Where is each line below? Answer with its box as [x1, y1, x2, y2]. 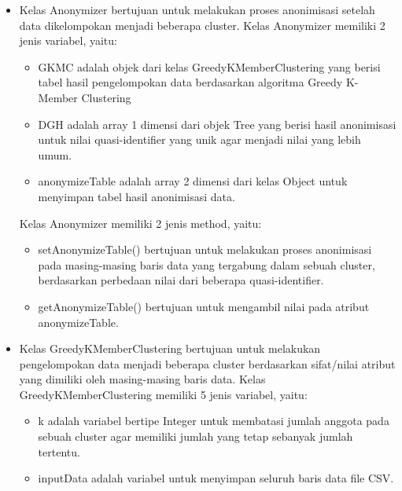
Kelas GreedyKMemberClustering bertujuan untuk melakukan [19, 340, 321, 357]
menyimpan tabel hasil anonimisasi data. [38, 188, 235, 204]
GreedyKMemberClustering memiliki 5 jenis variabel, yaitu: [19, 386, 308, 402]
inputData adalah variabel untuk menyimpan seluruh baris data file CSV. [38, 470, 394, 486]
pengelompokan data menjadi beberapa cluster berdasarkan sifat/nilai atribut [19, 355, 396, 372]
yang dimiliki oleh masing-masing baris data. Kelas [19, 371, 266, 387]
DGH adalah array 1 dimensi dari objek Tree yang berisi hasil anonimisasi [38, 115, 396, 132]
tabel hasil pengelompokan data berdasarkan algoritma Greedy [38, 74, 343, 90]
